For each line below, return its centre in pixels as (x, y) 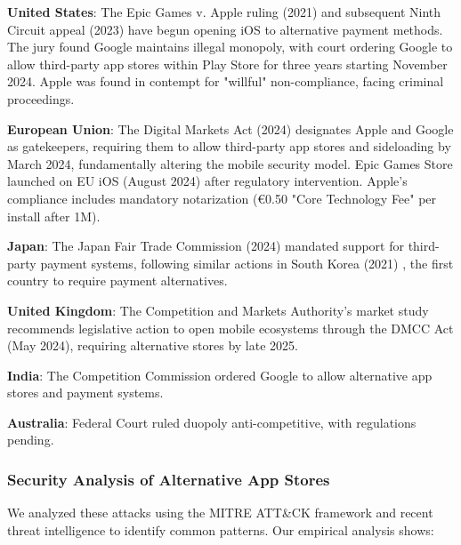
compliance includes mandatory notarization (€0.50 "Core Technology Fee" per (222, 198)
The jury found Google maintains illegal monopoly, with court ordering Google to (230, 47)
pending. (31, 440)
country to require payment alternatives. (117, 281)
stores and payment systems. (85, 393)
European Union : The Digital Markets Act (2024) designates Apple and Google (230, 128)
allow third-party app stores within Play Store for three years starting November (227, 64)
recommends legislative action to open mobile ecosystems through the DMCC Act (230, 328)
